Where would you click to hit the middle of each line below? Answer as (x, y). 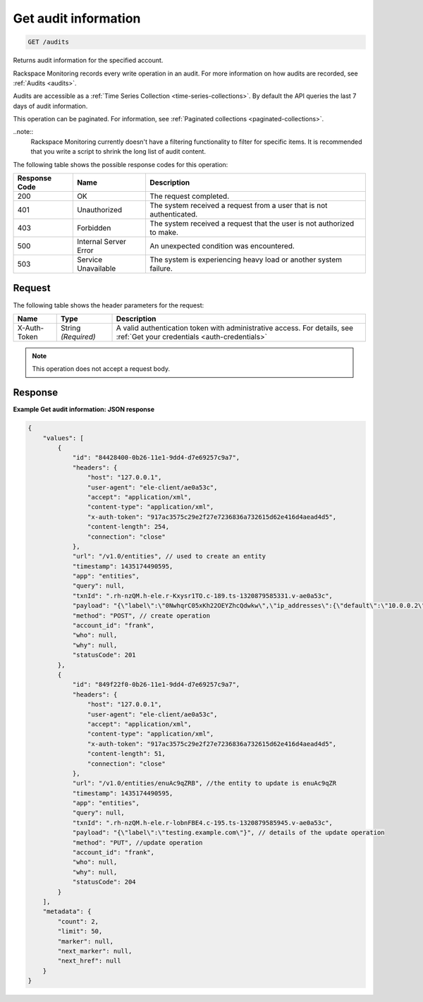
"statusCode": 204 (104, 882)
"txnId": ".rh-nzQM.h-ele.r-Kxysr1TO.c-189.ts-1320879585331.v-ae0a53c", (202, 595)
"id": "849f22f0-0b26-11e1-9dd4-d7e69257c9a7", (156, 685)
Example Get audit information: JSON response (84, 410)
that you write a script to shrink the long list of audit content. (118, 152)
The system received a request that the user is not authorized (252, 224)
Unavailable (96, 269)
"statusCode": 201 (104, 655)
